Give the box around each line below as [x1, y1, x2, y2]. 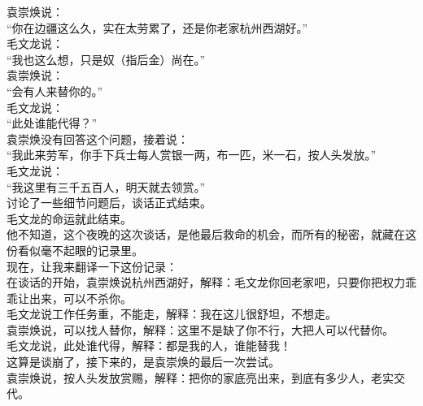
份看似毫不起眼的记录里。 [7, 241, 143, 258]
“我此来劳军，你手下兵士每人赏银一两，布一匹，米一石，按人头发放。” [7, 146, 377, 163]
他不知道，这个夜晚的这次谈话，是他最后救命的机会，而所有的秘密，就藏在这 [7, 226, 416, 243]
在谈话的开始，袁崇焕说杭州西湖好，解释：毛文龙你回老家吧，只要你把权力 [7, 274, 405, 291]
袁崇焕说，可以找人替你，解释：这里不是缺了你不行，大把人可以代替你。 [7, 321, 394, 338]
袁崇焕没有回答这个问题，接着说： [7, 130, 189, 147]
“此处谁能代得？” [7, 114, 98, 132]
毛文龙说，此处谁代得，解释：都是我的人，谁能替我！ [7, 337, 291, 354]
